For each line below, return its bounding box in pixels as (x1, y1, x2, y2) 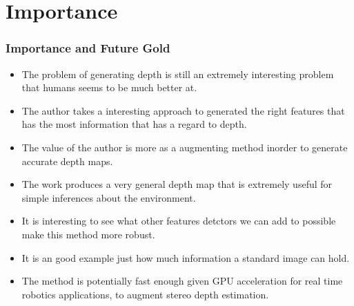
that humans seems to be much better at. (21, 80, 197, 95)
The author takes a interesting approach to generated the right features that (21, 103, 345, 117)
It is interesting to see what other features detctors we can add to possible (21, 213, 336, 228)
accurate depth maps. (21, 153, 113, 168)
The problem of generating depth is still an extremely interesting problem (21, 66, 334, 81)
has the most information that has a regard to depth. (21, 117, 247, 131)
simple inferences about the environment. (21, 190, 196, 204)
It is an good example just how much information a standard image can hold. (21, 250, 350, 265)
